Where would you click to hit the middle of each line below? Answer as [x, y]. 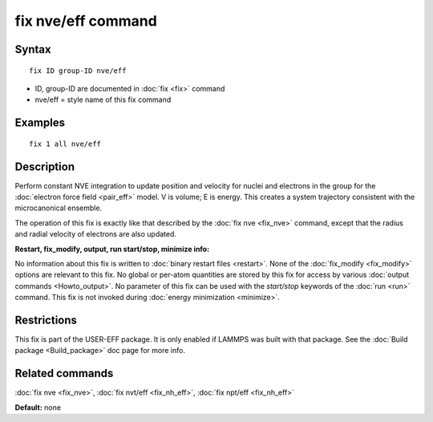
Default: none [38, 407]
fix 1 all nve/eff [65, 144]
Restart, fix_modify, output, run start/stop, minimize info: [112, 249]
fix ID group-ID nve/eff [78, 71]
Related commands [64, 373]
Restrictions [46, 320]
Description [45, 166]
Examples [40, 123]
